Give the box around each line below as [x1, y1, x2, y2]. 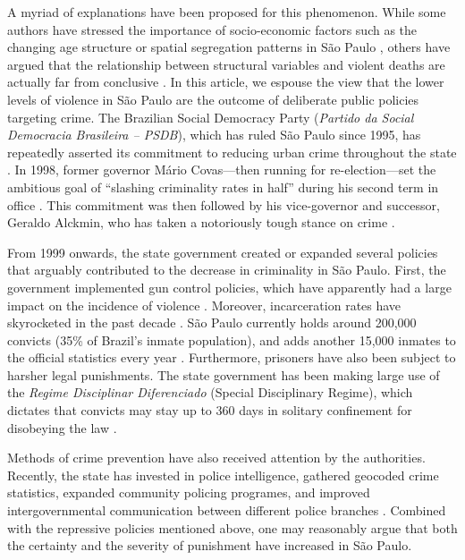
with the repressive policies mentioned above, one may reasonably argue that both [7, 518, 458, 537]
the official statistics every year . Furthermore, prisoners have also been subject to [7, 348, 456, 367]
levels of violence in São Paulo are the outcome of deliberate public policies [7, 89, 419, 108]
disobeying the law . [7, 418, 117, 437]
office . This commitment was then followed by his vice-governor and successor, [7, 195, 440, 214]
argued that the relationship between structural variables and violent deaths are [7, 55, 445, 73]
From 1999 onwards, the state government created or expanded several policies [7, 242, 438, 261]
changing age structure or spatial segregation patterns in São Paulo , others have [7, 38, 451, 56]
